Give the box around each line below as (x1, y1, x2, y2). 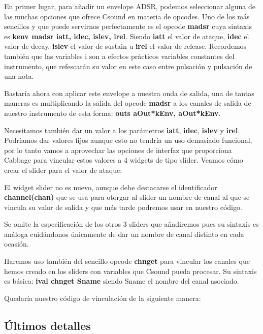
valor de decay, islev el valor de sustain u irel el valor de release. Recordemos (4, 41, 247, 51)
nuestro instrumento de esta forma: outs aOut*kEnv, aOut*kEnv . (4, 107, 221, 118)
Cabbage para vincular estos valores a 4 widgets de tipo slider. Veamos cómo (4, 155, 243, 165)
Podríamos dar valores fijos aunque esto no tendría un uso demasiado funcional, (4, 135, 252, 145)
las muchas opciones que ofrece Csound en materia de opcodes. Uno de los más (4, 11, 250, 21)
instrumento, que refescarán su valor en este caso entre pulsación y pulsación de (4, 60, 252, 71)
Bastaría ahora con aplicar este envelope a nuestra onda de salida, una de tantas (4, 87, 254, 98)
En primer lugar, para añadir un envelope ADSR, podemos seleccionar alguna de (4, 1, 255, 11)
